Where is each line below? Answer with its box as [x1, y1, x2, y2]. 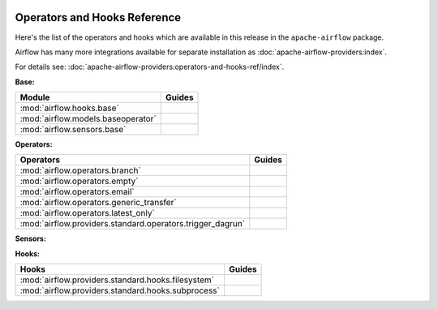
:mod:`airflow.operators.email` [19, 187, 135, 198]
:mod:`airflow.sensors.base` [19, 124, 127, 135]
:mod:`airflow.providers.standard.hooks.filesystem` [19, 274, 215, 285]
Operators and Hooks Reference [15, 11, 182, 24]
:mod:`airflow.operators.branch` [19, 165, 141, 176]
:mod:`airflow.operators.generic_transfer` [19, 197, 178, 208]
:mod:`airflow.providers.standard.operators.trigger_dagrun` [19, 218, 246, 230]
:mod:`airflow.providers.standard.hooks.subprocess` [19, 285, 221, 296]
